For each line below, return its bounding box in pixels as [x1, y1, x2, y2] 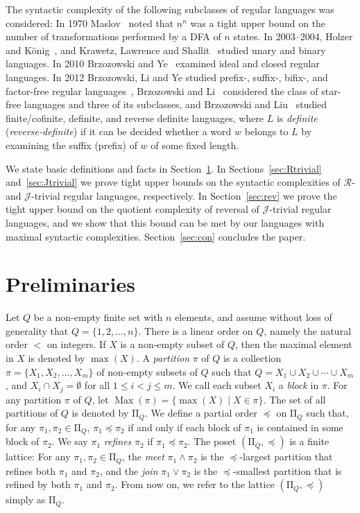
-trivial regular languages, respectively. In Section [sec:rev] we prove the [31, 188, 337, 202]
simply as [6, 492, 46, 507]
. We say [51, 434, 88, 449]
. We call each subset [172, 378, 262, 392]
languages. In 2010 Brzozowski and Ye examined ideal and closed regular [6, 56, 320, 71]
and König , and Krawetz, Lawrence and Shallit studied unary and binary [6, 42, 326, 57]
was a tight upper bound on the [190, 15, 326, 30]
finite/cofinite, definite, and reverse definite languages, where [6, 110, 264, 125]
